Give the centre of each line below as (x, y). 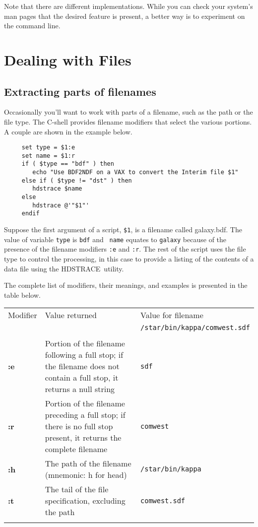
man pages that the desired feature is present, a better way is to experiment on (125, 16)
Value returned (71, 315)
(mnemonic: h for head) (86, 475)
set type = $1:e (48, 148)
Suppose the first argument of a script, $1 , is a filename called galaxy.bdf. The (123, 230)
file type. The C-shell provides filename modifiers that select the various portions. (128, 121)
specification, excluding (85, 501)
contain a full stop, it (82, 378)
